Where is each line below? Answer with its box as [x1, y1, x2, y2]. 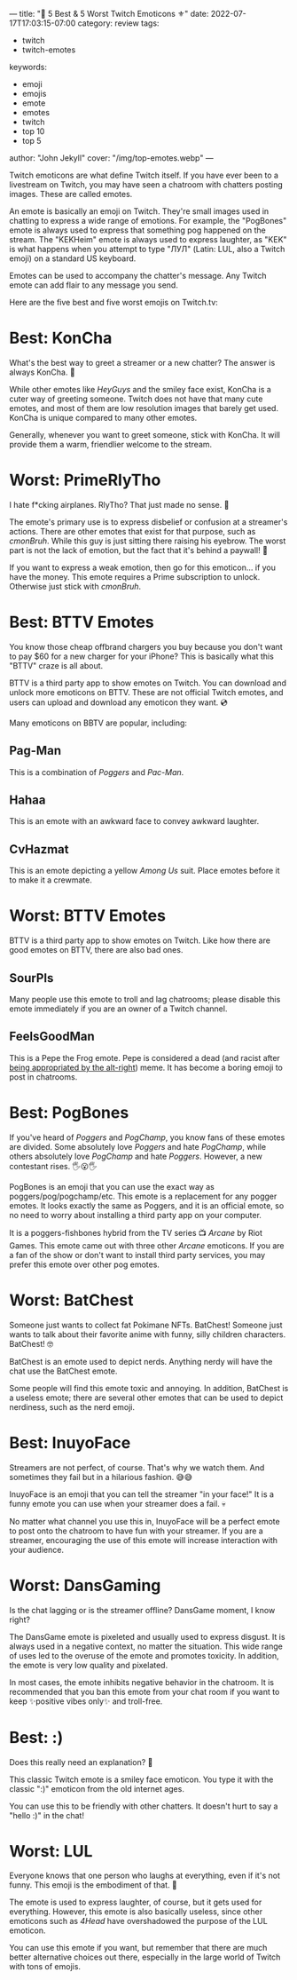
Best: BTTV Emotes [9, 613, 155, 632]
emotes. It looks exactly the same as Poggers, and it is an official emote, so [9, 1200, 285, 1211]
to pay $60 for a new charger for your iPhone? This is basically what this [9, 651, 275, 661]
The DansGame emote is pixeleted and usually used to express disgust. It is [9, 1631, 285, 1642]
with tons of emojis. [9, 1961, 82, 1972]
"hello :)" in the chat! [9, 1810, 84, 1820]
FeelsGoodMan [9, 1029, 95, 1044]
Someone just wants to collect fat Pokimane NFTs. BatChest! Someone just [9, 1319, 283, 1330]
